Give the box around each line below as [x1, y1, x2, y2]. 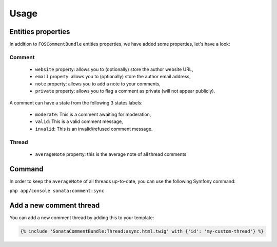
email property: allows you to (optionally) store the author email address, [35, 74, 191, 80]
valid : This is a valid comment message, [35, 118, 123, 125]
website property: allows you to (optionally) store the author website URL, [35, 66, 193, 73]
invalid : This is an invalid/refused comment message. [35, 126, 153, 132]
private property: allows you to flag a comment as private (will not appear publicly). [35, 88, 215, 94]
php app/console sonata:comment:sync [9, 188, 105, 193]
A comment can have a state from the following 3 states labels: [9, 99, 143, 105]
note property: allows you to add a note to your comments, [35, 80, 161, 87]
